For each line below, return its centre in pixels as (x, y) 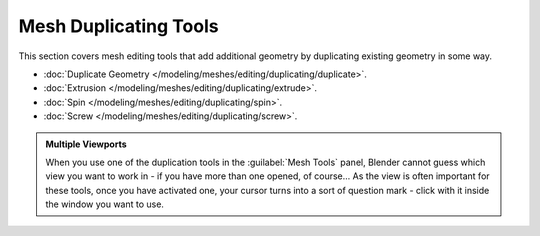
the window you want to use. (105, 204)
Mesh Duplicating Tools (118, 26)
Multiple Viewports (86, 144)
